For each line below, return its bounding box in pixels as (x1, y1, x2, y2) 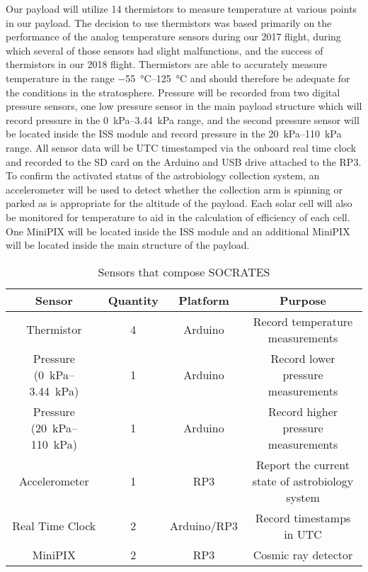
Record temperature (253, 313, 353, 330)
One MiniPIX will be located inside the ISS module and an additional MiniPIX (6, 223, 350, 238)
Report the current (256, 456, 350, 473)
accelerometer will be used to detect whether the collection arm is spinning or (6, 181, 343, 196)
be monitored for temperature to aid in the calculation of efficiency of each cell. (6, 209, 350, 224)
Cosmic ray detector (253, 546, 353, 563)
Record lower (270, 349, 335, 366)
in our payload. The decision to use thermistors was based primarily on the (6, 15, 332, 30)
